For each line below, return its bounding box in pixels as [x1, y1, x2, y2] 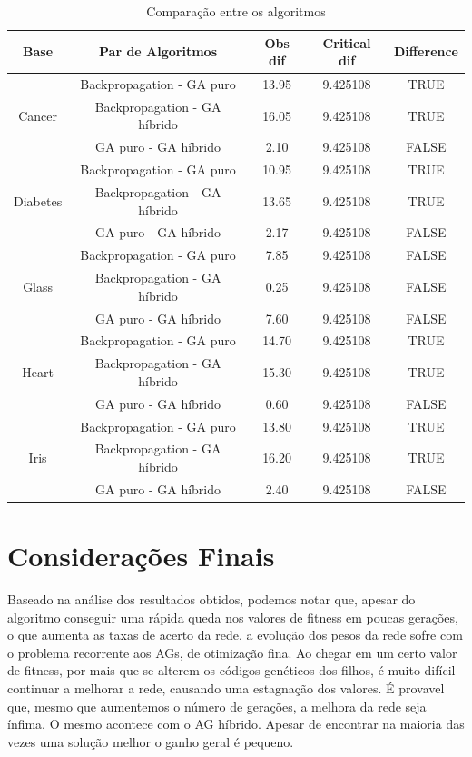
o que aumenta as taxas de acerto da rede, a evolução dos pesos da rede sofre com [7, 625, 463, 644]
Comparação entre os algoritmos [146, 2, 326, 20]
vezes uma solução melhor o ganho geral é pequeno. [7, 732, 294, 751]
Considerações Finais [7, 537, 275, 574]
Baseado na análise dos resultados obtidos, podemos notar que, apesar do [7, 590, 416, 609]
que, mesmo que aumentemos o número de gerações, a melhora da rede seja [7, 696, 427, 715]
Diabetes [14, 191, 63, 210]
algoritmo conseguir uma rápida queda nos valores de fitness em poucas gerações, [7, 607, 458, 626]
